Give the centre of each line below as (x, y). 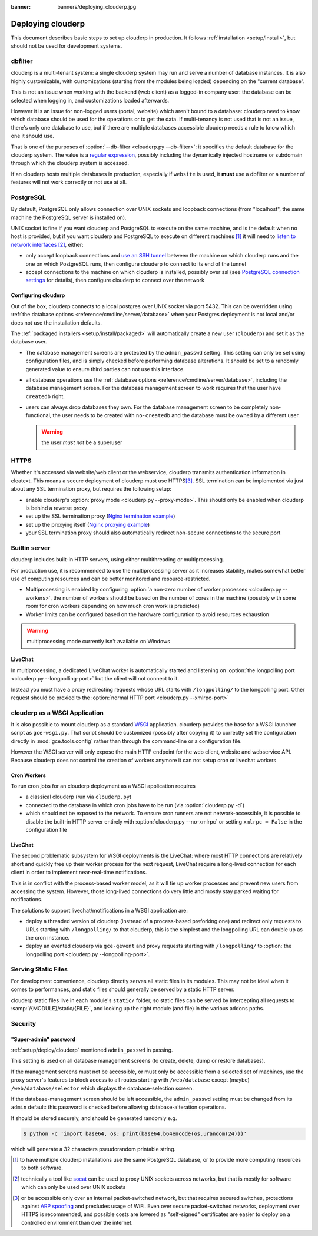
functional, (39, 415)
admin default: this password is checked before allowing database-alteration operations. (119, 1107)
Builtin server (31, 548)
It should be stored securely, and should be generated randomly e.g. (94, 1118)
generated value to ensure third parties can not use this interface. (105, 369)
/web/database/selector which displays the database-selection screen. (102, 1088)
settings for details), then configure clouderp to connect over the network (115, 280)
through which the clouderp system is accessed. (70, 163)
